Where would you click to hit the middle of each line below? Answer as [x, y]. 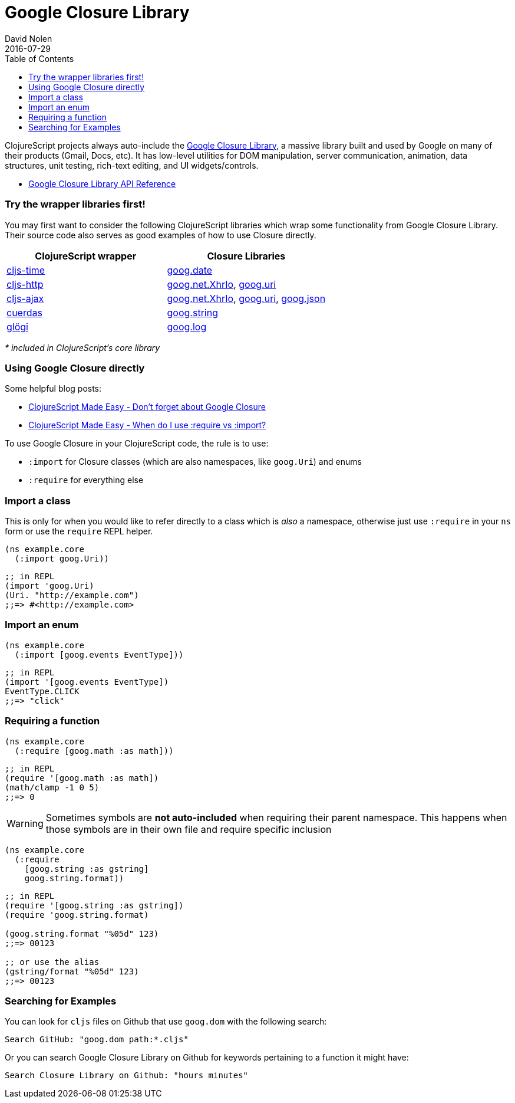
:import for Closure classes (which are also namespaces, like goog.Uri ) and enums [195, 462]
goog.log [187, 326]
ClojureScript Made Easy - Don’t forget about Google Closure [147, 407]
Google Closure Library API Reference [102, 183]
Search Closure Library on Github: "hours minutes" [127, 1076]
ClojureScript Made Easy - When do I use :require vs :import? [147, 425]
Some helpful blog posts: [53, 389]
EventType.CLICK [42, 691]
